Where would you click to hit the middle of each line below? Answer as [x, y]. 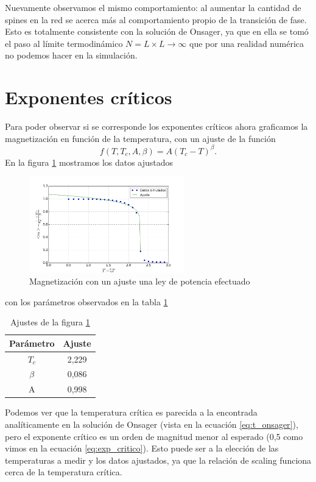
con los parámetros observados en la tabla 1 [86, 301]
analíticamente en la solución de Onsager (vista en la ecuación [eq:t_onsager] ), [152, 424]
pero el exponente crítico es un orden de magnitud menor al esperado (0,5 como [154, 436]
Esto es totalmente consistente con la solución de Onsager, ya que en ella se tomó [157, 31]
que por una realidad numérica [247, 43]
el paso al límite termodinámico [64, 43]
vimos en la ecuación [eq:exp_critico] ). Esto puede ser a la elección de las [142, 448]
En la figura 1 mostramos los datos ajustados [89, 162]
